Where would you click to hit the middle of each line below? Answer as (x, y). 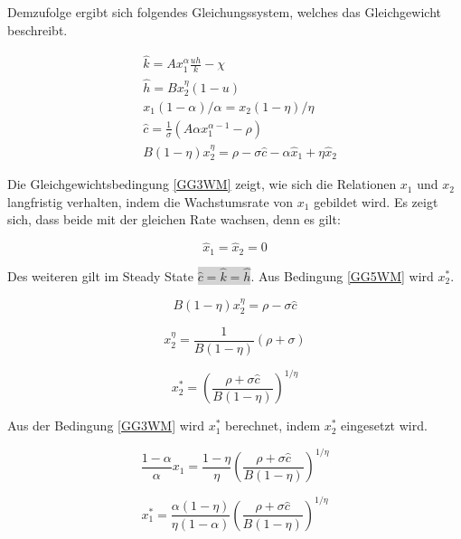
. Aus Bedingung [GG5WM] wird (342, 275)
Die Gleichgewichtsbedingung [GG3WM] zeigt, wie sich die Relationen (202, 184)
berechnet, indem (273, 426)
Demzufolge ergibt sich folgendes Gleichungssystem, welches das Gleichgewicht (225, 12)
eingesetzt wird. (384, 426)
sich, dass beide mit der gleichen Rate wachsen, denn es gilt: (174, 219)
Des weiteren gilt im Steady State (101, 275)
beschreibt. (38, 29)
